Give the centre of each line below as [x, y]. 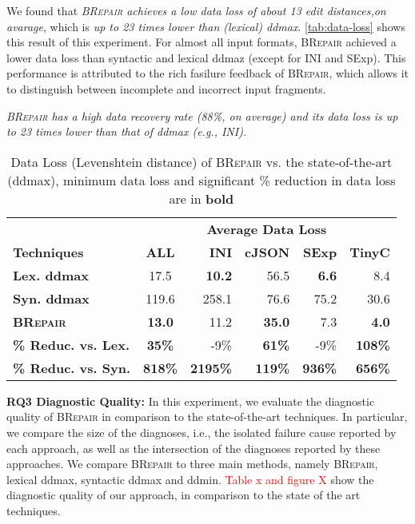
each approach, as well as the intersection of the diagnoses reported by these [194, 448]
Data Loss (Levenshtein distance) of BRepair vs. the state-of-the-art [202, 161]
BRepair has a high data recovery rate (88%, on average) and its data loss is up [202, 115]
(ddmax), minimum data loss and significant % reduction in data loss [202, 180]
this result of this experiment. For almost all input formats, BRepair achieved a [202, 42]
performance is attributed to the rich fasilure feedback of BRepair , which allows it [208, 73]
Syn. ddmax [51, 298]
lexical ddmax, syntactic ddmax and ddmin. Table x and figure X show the [190, 479]
